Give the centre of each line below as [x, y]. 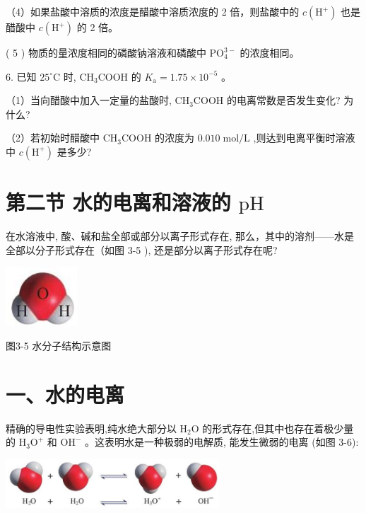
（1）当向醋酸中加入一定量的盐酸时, [89, 100]
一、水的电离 [65, 394]
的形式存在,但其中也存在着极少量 [278, 428]
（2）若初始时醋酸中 [53, 138]
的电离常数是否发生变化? [283, 100]
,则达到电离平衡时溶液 [304, 138]
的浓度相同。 [270, 52]
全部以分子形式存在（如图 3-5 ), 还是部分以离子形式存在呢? [142, 249]
